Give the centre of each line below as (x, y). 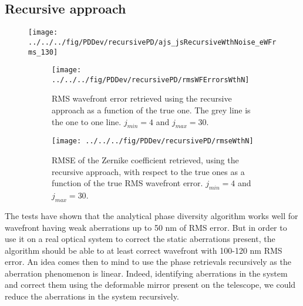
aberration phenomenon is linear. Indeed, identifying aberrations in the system (146, 273)
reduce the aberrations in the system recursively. (92, 296)
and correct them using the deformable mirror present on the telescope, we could (150, 285)
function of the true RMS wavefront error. (127, 183)
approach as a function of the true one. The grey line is (151, 110)
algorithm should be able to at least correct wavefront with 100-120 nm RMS (144, 250)
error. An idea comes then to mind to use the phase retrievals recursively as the (148, 262)
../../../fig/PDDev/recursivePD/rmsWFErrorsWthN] (151, 80)
